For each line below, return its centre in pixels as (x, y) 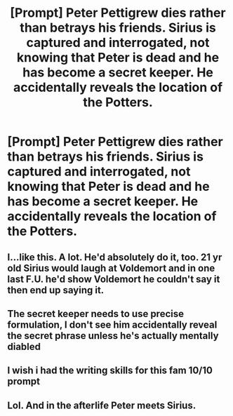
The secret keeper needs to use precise (96, 314)
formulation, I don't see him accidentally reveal (112, 324)
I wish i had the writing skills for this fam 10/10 (110, 371)
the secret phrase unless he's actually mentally (113, 336)
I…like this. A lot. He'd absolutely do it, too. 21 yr (115, 257)
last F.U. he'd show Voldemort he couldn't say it (114, 279)
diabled (24, 346)
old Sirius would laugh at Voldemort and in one (111, 268)
